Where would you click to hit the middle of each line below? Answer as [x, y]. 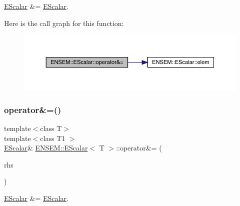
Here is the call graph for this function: [64, 23]
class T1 [53, 138]
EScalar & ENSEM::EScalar [46, 148]
